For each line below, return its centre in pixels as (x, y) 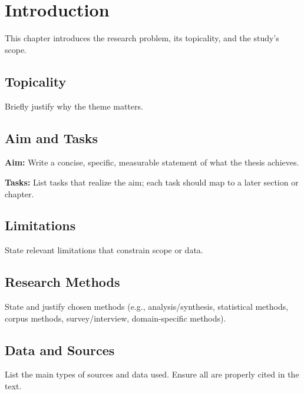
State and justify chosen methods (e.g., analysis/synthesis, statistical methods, (147, 307)
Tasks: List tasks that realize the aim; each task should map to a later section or (152, 182)
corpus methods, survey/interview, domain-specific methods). (115, 318)
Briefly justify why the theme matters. (74, 106)
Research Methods (62, 282)
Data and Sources (60, 350)
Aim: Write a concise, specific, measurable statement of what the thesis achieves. (152, 162)
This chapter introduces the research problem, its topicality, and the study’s (142, 38)
